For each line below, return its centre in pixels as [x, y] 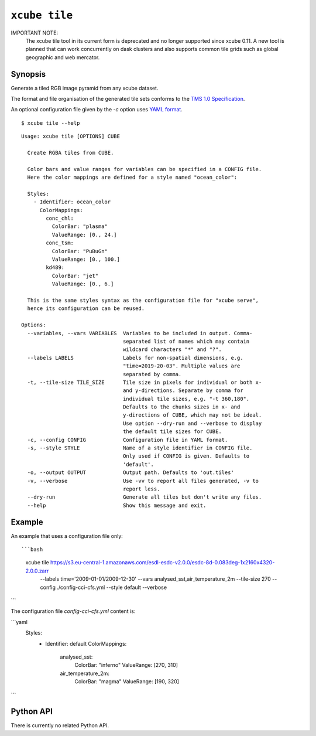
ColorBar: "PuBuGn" [80, 251]
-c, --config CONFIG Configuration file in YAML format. [128, 440]
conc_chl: [60, 219]
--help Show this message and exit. [117, 505]
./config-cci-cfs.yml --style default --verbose [111, 587]
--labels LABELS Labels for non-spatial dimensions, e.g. [135, 358]
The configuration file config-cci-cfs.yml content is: [73, 611]
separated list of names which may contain [186, 341]
